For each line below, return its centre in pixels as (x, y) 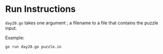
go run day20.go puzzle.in (33, 47)
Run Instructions (41, 9)
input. (11, 28)
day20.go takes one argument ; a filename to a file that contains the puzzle (82, 23)
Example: (15, 38)
